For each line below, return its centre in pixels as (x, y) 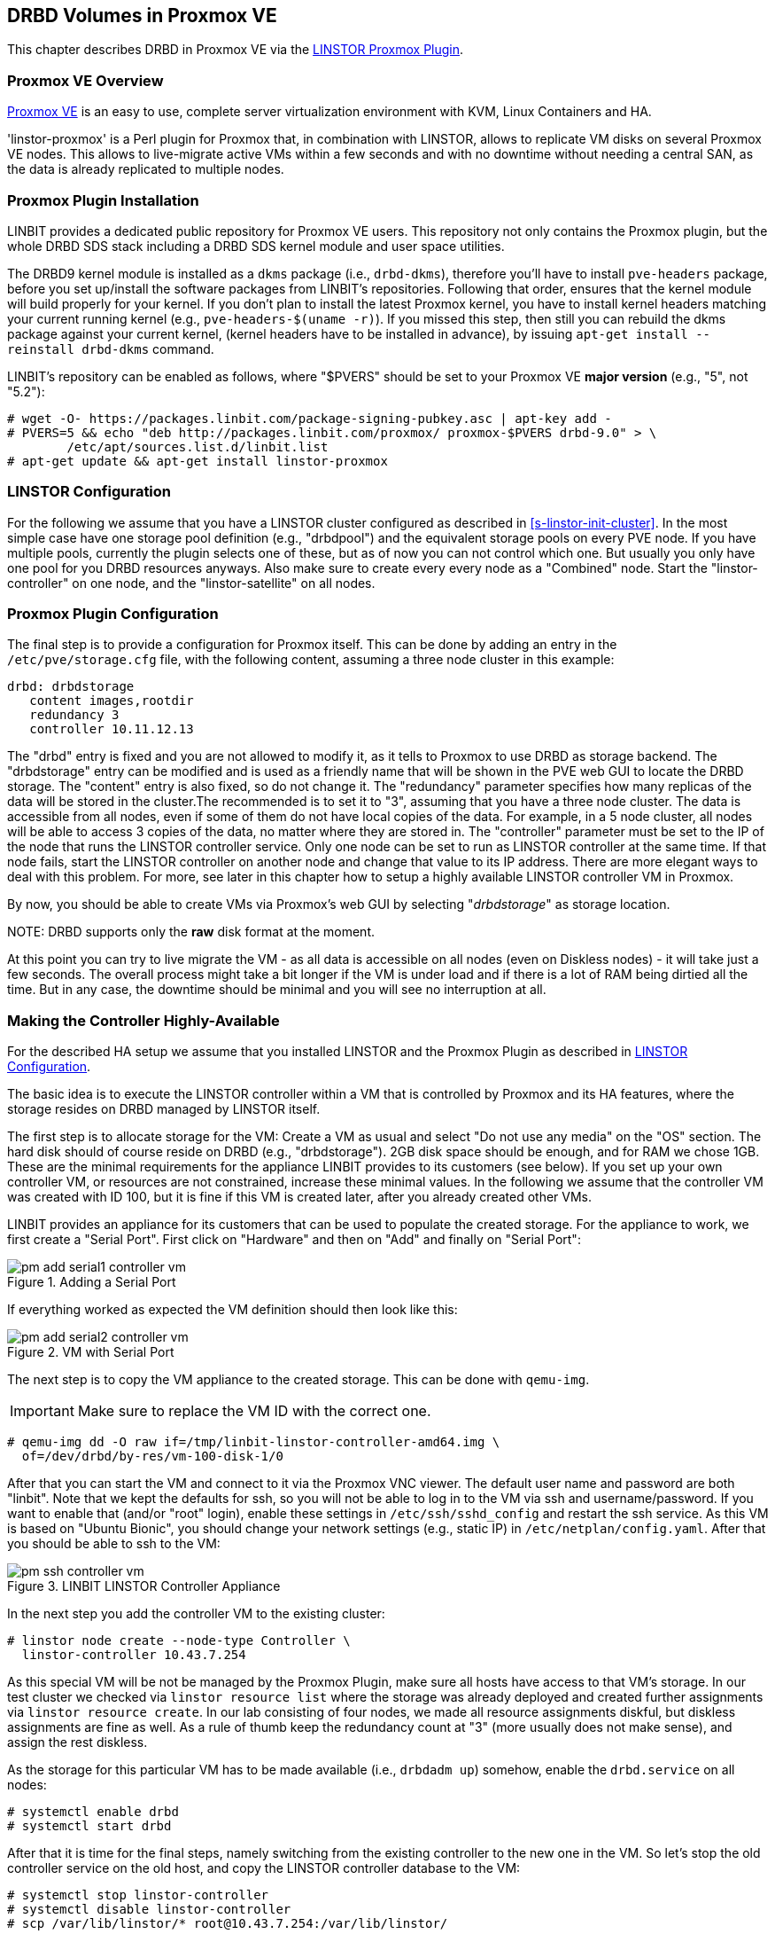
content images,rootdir (112, 701)
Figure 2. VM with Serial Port (91, 1352)
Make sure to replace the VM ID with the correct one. (254, 1411)
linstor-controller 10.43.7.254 (134, 1655)
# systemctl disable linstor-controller (149, 1910)
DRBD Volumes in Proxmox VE (142, 16)
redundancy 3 (74, 715)
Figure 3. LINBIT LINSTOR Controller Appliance (144, 1586)
